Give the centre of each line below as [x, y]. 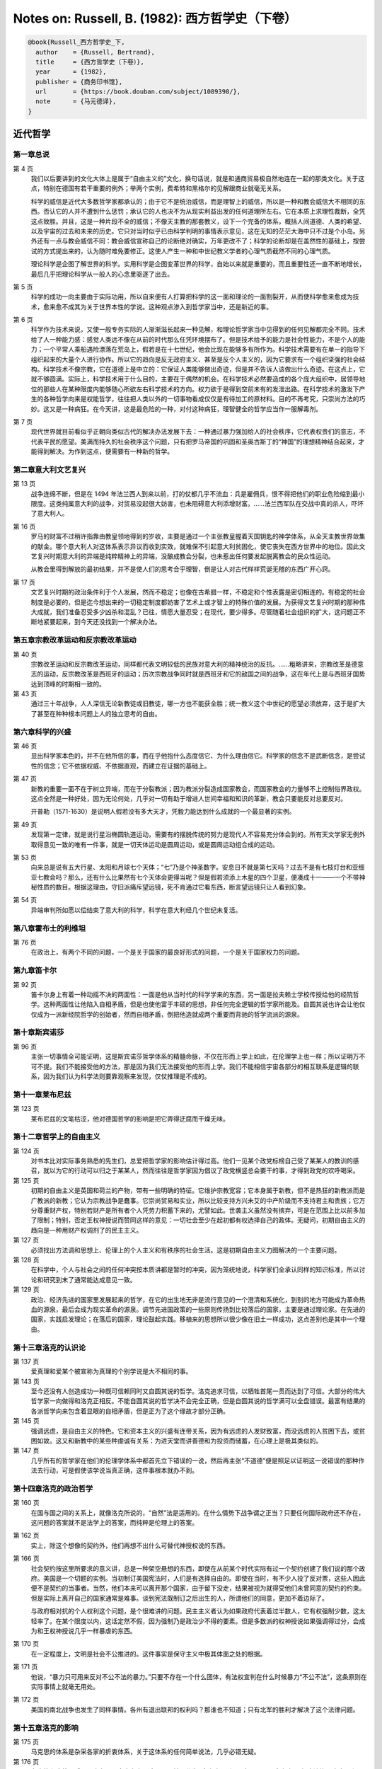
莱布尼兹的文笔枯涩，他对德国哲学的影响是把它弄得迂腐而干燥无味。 [130, 1119]
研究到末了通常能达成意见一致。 [89, 1279]
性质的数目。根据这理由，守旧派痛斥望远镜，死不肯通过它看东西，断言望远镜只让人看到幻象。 [173, 887]
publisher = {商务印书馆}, [79, 82]
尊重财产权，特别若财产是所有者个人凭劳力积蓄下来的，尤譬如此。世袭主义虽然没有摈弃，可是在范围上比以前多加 [201, 1211]
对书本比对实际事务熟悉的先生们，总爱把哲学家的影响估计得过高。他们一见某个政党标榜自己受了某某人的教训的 [192, 1161]
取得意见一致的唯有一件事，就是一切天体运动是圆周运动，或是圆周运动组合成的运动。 [155, 844]
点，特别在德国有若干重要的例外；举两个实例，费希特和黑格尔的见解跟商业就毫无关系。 [158, 188]
